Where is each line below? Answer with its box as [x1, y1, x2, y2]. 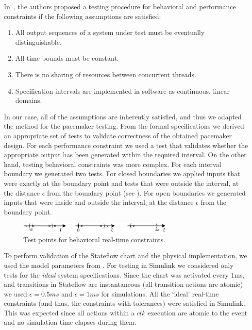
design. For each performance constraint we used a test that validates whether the [4, 140, 248, 150]
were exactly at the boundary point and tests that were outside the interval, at [4, 178, 239, 188]
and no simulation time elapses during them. [4, 317, 136, 327]
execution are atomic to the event [147, 307, 248, 317]
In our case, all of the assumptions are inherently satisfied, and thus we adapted [4, 111, 242, 121]
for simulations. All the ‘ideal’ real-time [101, 288, 219, 298]
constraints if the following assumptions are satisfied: [4, 11, 161, 21]
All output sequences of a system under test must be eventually [15, 27, 205, 37]
